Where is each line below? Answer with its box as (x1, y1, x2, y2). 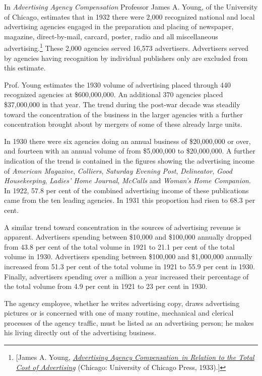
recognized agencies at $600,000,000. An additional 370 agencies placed (4, 89, 223, 100)
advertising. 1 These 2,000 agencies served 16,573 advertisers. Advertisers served (4, 41, 249, 53)
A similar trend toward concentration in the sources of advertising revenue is (4, 221, 241, 232)
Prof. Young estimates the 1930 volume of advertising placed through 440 (4, 79, 231, 90)
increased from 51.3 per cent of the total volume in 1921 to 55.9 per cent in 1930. (4, 261, 255, 271)
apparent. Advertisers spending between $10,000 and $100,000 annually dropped (4, 232, 252, 242)
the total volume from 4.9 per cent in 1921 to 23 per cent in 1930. (4, 281, 208, 291)
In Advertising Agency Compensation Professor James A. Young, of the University (4, 2, 258, 12)
